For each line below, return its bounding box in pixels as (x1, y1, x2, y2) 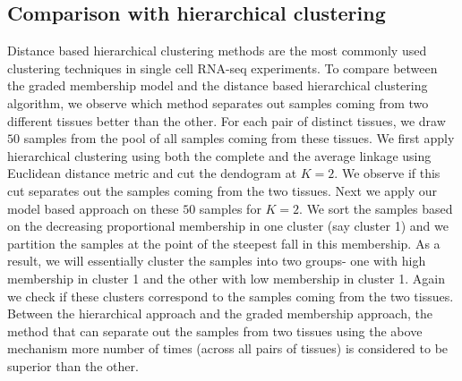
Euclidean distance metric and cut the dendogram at (7, 164, 297, 182)
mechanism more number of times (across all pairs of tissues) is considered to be (7, 339, 449, 358)
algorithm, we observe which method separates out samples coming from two (7, 93, 429, 112)
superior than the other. (7, 356, 139, 375)
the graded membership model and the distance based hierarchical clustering (7, 76, 428, 95)
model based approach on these (7, 199, 179, 217)
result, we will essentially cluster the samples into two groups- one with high (7, 251, 426, 270)
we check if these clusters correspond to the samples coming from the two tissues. (7, 286, 454, 305)
